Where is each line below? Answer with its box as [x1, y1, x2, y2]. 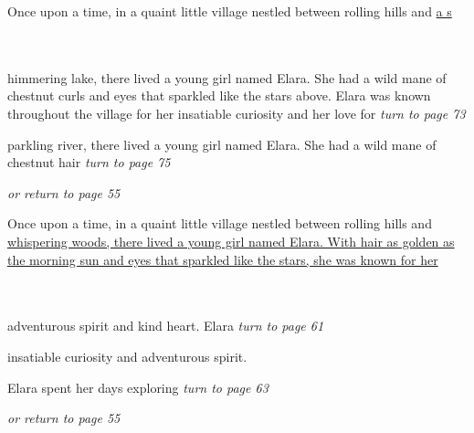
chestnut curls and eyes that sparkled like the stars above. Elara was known [7, 86, 431, 105]
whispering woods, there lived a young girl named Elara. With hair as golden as [7, 231, 455, 250]
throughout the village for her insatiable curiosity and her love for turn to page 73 [7, 103, 466, 122]
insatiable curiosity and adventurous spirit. [7, 346, 248, 365]
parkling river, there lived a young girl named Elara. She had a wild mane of [7, 134, 437, 153]
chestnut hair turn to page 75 [7, 153, 171, 172]
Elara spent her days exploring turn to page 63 [7, 377, 269, 396]
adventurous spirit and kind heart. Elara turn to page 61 [7, 316, 324, 335]
